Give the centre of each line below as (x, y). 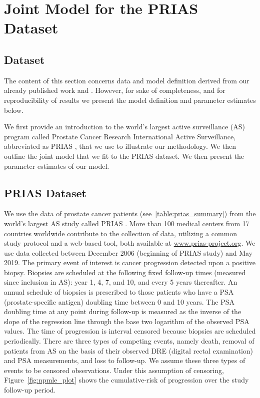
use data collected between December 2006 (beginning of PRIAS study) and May (128, 252)
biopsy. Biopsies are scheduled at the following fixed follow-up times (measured (125, 272)
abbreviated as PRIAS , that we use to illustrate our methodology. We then (120, 146)
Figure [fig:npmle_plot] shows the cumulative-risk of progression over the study (126, 380)
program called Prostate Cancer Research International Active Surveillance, (120, 136)
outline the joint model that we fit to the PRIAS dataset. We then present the (124, 156)
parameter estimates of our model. (57, 166)
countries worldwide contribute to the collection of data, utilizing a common (121, 233)
